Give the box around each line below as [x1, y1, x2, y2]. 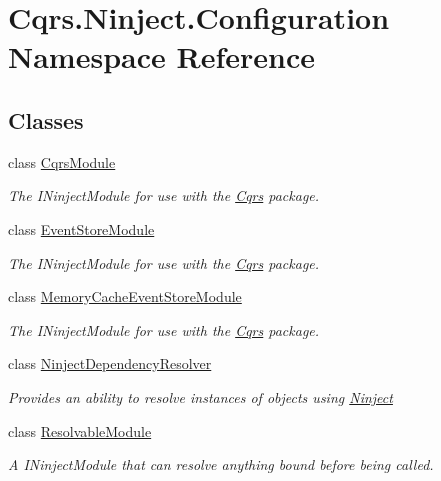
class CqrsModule [8, 151, 116, 172]
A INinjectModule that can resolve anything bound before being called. [8, 454, 434, 475]
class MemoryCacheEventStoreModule [8, 286, 242, 307]
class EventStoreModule [8, 218, 155, 239]
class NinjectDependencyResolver [8, 353, 212, 374]
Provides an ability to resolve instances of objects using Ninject [8, 386, 393, 407]
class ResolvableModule [8, 420, 152, 441]
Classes [8, 104, 84, 135]
